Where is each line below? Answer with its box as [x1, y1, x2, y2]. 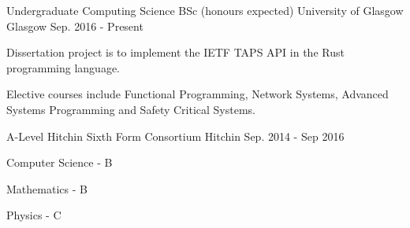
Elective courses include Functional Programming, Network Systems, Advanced [6, 86, 389, 102]
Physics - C [6, 207, 61, 223]
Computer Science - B [6, 154, 113, 171]
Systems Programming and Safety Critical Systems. [6, 101, 256, 117]
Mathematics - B [6, 180, 88, 197]
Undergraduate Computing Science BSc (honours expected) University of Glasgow [6, 2, 404, 18]
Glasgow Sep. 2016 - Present [6, 17, 143, 34]
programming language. [6, 59, 120, 75]
